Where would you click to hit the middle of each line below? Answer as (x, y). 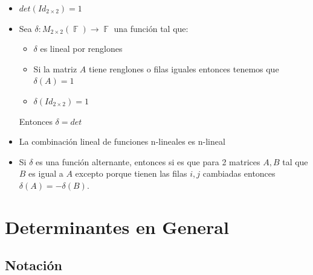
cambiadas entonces (239, 173)
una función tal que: (151, 28)
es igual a (46, 173)
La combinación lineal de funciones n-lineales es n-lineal (122, 141)
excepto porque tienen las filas (131, 173)
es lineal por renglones (81, 49)
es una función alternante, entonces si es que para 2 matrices (148, 161)
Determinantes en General (117, 226)
